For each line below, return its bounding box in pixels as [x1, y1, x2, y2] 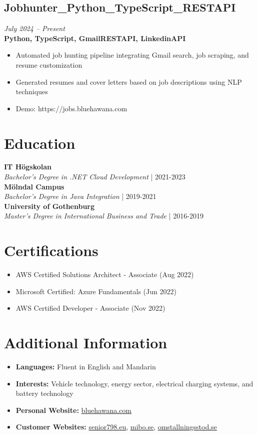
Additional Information [4, 332, 167, 353]
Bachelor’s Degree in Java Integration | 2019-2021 [4, 191, 156, 201]
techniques [15, 86, 48, 97]
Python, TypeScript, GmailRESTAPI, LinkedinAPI [4, 33, 186, 43]
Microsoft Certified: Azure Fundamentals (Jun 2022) [15, 286, 176, 296]
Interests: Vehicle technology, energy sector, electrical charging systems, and [15, 378, 253, 388]
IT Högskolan [4, 161, 52, 172]
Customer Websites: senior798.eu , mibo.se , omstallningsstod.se [15, 421, 217, 432]
